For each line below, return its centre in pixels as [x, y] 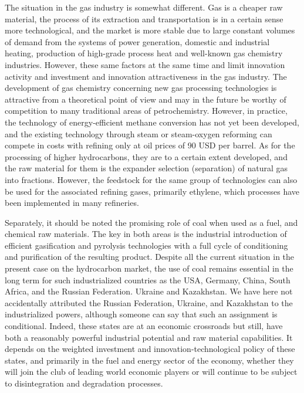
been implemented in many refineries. [72, 203]
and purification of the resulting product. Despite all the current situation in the [150, 257]
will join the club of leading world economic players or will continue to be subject [151, 372]
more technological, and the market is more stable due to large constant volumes [150, 30]
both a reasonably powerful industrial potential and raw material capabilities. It [149, 337]
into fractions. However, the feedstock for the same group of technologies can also [151, 179]
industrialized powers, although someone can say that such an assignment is [141, 314]
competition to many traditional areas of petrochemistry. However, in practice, [146, 111]
